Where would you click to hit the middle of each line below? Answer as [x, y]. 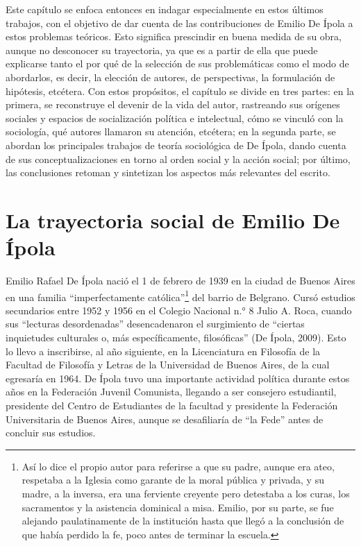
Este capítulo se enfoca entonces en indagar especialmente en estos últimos [165, 9]
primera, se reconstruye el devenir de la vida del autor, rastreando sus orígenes [173, 104]
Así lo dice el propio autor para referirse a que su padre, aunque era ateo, [178, 466]
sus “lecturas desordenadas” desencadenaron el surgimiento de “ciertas [155, 324]
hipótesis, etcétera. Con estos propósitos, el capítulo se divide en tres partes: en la [180, 91]
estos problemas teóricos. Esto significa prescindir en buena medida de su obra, [174, 36]
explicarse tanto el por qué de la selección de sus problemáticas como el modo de [177, 63]
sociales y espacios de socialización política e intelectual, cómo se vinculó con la [175, 118]
